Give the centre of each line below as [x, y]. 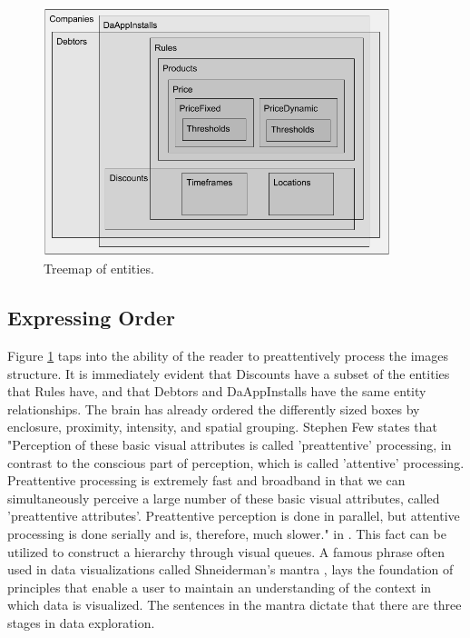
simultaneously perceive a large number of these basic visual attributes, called [224, 498]
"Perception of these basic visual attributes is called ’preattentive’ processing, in [230, 445]
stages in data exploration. [81, 622]
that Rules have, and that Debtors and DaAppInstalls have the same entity [217, 391]
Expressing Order [91, 318]
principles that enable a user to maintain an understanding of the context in [220, 587]
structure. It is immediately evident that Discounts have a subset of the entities [229, 373]
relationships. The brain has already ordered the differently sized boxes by [214, 409]
